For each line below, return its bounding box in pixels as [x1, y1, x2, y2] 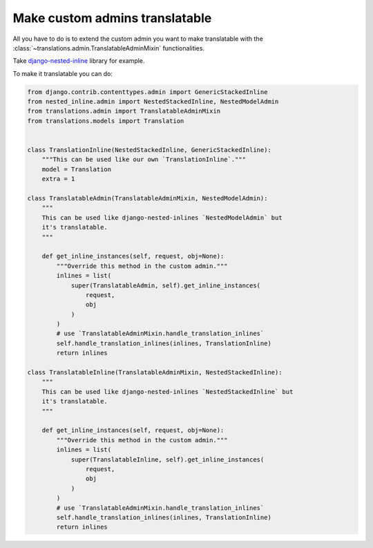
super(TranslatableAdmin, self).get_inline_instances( [70, 281, 261, 290]
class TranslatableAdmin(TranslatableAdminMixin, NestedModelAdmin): [27, 194, 268, 202]
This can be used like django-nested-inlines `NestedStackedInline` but [41, 388, 294, 395]
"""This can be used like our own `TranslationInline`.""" [41, 155, 247, 164]
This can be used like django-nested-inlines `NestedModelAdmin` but [41, 214, 283, 221]
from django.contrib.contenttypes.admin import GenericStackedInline [27, 88, 268, 96]
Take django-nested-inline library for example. [12, 57, 145, 65]
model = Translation [41, 165, 112, 173]
